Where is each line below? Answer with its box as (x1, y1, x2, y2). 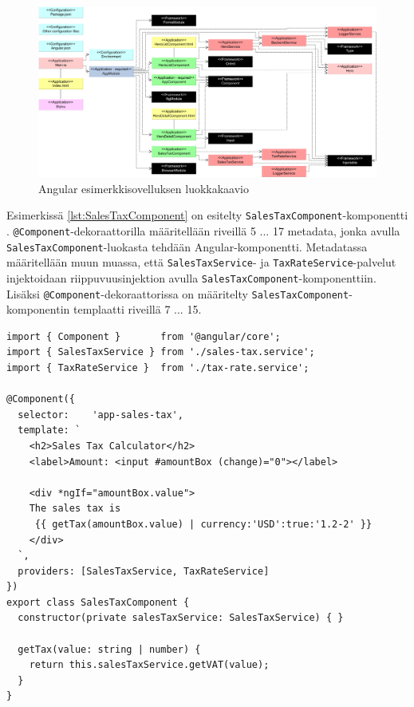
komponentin (6, 301, 70, 318)
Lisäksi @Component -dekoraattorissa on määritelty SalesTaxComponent (6, 285, 349, 302)
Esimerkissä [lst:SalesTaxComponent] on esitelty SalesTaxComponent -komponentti (6, 207, 408, 223)
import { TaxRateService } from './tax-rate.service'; (6, 361, 310, 373)
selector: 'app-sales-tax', (18, 409, 183, 421)
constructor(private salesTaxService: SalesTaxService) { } (18, 612, 344, 624)
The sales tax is (29, 503, 121, 515)
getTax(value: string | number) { (18, 643, 201, 655)
